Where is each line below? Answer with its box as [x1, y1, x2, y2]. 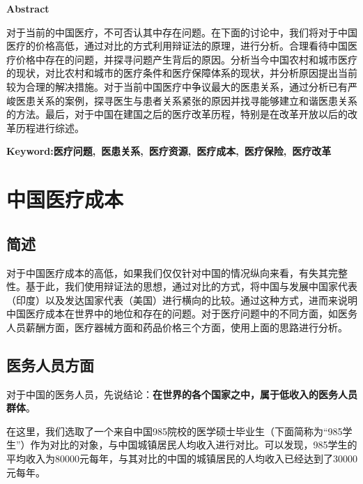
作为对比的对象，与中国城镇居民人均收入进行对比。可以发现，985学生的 [30, 437, 357, 452]
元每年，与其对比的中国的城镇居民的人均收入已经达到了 [79, 451, 333, 466]
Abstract [6, 1, 49, 15]
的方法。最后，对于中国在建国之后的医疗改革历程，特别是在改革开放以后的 [6, 107, 348, 121]
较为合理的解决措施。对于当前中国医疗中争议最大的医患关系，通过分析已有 [6, 79, 348, 93]
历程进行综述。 [15, 120, 84, 135]
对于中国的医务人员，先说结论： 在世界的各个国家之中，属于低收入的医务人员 [6, 386, 357, 401]
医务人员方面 [6, 354, 94, 375]
